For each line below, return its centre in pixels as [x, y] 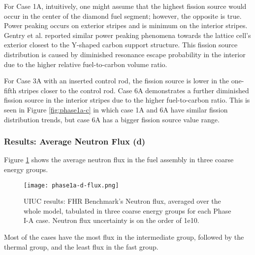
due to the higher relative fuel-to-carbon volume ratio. [86, 64]
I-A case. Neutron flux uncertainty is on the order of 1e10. [112, 220]
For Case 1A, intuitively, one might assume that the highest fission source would [125, 6]
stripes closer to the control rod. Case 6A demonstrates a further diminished [134, 90]
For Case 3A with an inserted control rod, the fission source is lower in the [117, 81]
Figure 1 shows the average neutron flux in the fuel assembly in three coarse [119, 160]
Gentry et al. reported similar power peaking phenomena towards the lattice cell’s [127, 35]
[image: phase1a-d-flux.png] [71, 185]
